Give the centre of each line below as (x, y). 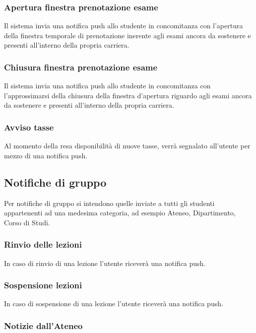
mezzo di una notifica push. (46, 155)
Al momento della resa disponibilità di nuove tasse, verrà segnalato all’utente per (127, 146)
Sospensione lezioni (43, 285)
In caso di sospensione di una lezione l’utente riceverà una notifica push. (114, 303)
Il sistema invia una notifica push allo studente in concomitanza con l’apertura (124, 26)
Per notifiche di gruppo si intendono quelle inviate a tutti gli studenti (109, 203)
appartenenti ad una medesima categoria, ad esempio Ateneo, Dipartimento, (120, 213)
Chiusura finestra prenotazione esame (81, 67)
